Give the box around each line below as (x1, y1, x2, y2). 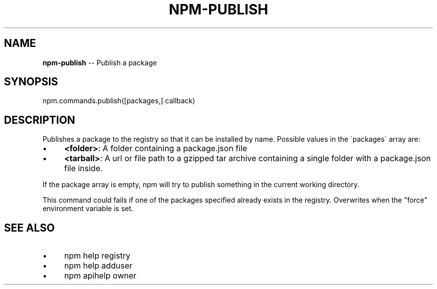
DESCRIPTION (4, 113, 75, 126)
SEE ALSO (4, 221, 55, 234)
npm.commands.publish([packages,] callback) (42, 96, 196, 105)
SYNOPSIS (4, 75, 58, 88)
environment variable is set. (42, 204, 134, 213)
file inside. (64, 163, 103, 174)
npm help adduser (64, 261, 133, 271)
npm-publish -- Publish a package (42, 58, 157, 67)
